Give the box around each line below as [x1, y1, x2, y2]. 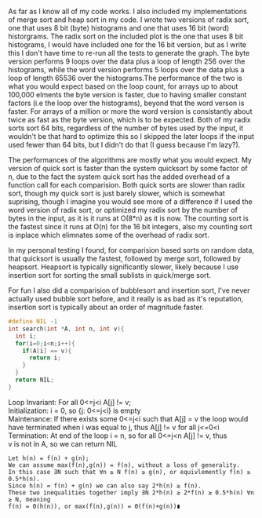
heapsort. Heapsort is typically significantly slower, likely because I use [8, 262, 239, 272]
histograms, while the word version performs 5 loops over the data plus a [8, 65, 245, 74]
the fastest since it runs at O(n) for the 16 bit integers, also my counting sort [8, 222, 253, 231]
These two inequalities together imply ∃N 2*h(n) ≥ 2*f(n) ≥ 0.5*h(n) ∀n [8, 488, 255, 497]
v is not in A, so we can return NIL [8, 439, 118, 448]
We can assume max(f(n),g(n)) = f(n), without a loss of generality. [8, 461, 241, 469]
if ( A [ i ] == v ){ [22, 347, 72, 355]
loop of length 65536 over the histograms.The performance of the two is [8, 74, 243, 82]
